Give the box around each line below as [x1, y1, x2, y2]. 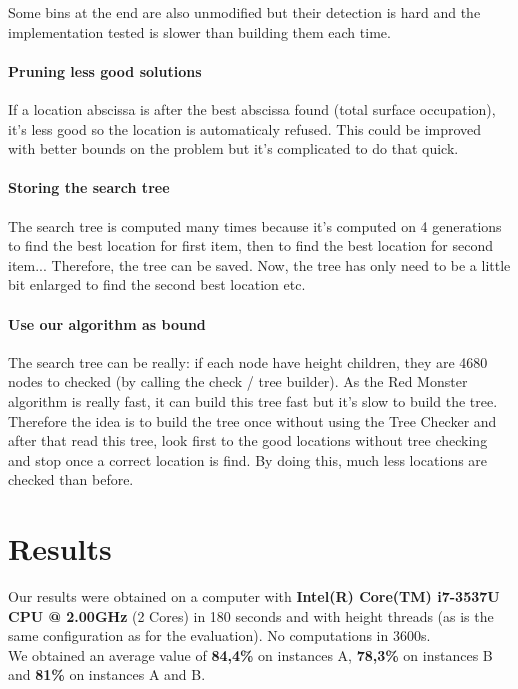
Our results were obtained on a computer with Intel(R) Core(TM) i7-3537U [8, 586, 500, 607]
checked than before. [8, 469, 134, 490]
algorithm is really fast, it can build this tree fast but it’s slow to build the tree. [8, 390, 498, 411]
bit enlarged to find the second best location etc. [8, 274, 306, 295]
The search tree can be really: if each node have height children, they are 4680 [8, 351, 488, 372]
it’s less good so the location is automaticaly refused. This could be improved [8, 118, 482, 139]
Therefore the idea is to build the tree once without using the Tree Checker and [8, 410, 497, 431]
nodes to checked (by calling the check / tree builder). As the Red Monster [8, 371, 468, 392]
